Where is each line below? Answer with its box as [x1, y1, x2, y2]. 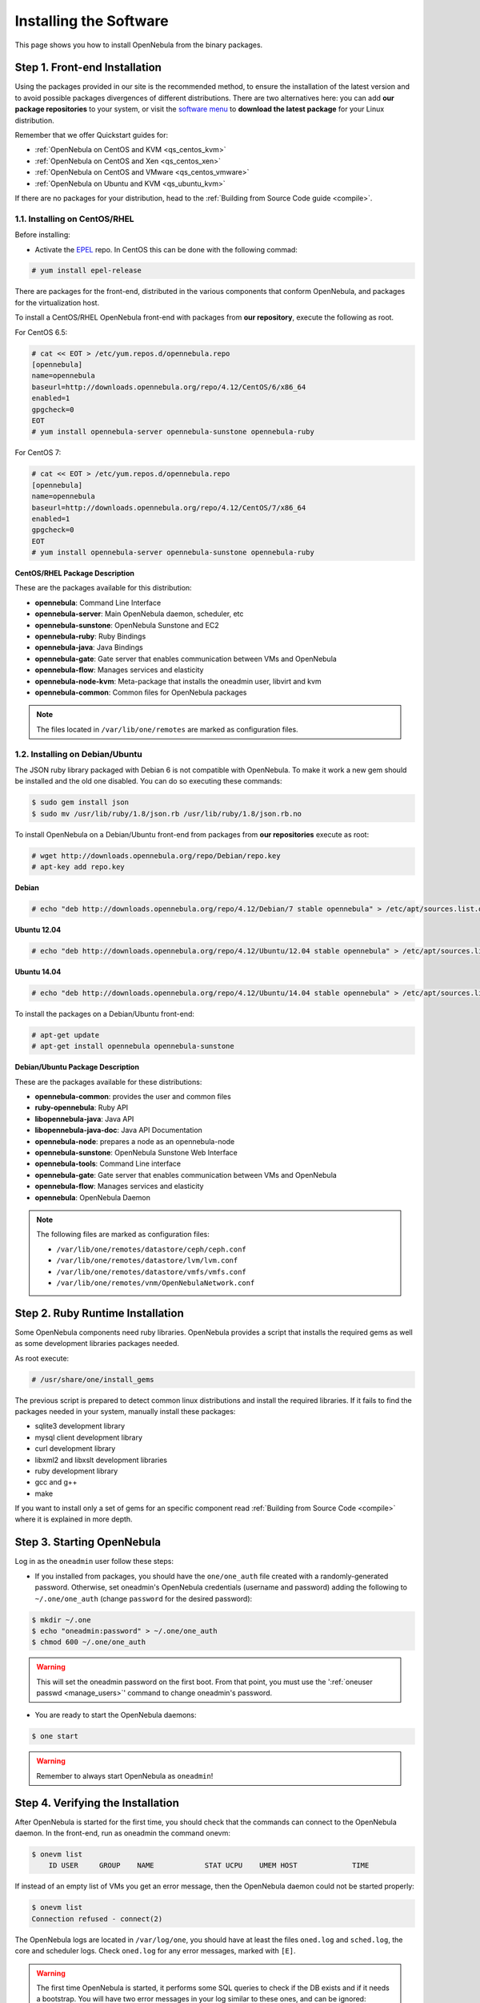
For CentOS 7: [14, 448, 62, 457]
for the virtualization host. [14, 297, 100, 308]
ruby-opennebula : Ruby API [34, 1102, 129, 1113]
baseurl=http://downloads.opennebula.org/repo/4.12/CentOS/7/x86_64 [31, 503, 306, 512]
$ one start [31, 1731, 79, 1741]
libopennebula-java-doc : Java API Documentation [34, 1126, 203, 1135]
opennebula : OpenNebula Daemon [34, 1192, 151, 1202]
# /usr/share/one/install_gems [31, 1375, 155, 1384]
